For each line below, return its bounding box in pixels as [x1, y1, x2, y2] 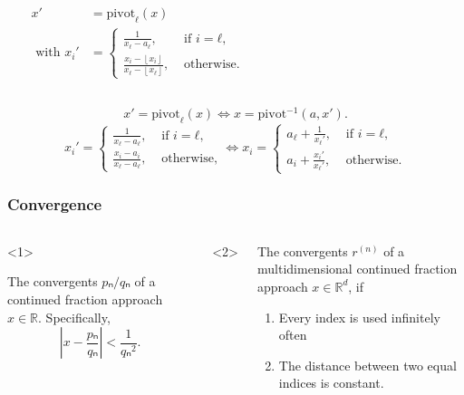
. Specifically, [38, 307, 111, 326]
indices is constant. [278, 373, 384, 392]
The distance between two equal [278, 355, 457, 374]
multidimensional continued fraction [257, 259, 458, 278]
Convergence [7, 193, 102, 216]
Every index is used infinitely [278, 307, 440, 326]
